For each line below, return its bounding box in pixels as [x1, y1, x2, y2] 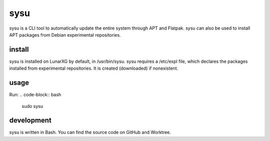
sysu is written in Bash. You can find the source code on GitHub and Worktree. [9, 129, 171, 135]
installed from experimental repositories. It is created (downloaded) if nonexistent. [9, 65, 178, 71]
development [9, 116, 52, 125]
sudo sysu [21, 103, 43, 109]
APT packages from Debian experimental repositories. [9, 32, 121, 38]
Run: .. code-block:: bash [9, 92, 61, 98]
